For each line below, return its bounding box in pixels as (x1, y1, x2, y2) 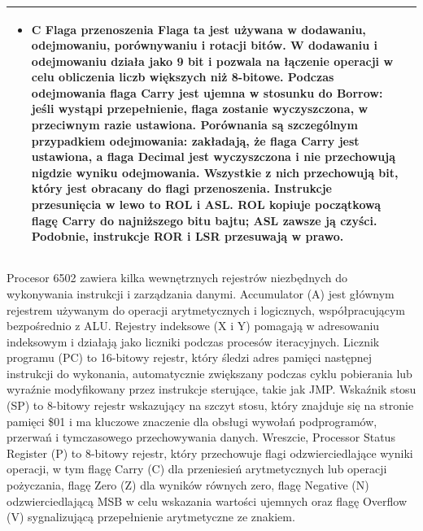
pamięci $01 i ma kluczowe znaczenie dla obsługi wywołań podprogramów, (7, 412, 377, 429)
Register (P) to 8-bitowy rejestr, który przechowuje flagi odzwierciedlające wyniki (7, 444, 413, 461)
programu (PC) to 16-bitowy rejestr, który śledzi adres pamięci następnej (7, 349, 373, 366)
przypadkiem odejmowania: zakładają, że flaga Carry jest (31, 132, 360, 149)
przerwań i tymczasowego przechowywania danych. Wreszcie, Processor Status (7, 429, 395, 446)
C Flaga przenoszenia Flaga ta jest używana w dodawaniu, (31, 20, 366, 37)
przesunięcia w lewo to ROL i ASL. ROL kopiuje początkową (31, 196, 381, 213)
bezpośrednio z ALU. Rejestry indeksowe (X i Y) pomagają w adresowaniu (7, 317, 380, 334)
